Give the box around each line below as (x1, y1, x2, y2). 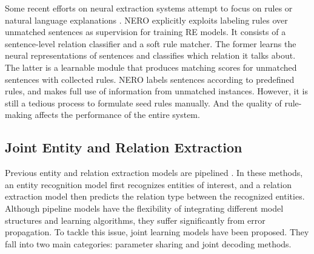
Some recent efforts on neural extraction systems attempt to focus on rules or (5, 2, 293, 14)
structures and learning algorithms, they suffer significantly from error (5, 213, 266, 226)
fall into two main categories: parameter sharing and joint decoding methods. (5, 237, 292, 250)
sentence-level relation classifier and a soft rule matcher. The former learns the (5, 37, 296, 50)
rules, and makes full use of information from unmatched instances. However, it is (5, 85, 308, 97)
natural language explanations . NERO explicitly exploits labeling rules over (5, 13, 288, 26)
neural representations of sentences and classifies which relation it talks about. (5, 49, 296, 62)
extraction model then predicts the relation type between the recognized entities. (5, 190, 305, 203)
